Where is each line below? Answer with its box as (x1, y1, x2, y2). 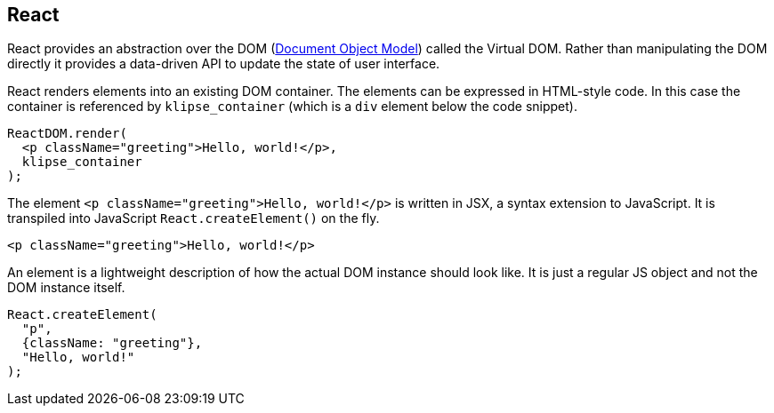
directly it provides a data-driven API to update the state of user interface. (7, 56, 440, 72)
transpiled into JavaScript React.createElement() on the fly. (7, 210, 380, 226)
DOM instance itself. (7, 280, 125, 296)
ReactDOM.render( (7, 126, 127, 141)
